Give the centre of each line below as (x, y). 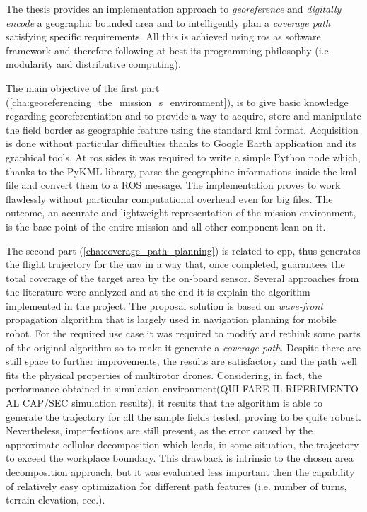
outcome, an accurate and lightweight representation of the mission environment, (181, 213)
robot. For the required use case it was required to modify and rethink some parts (183, 333)
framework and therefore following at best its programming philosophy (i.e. (169, 50)
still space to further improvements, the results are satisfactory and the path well (181, 361)
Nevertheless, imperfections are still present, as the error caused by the (159, 430)
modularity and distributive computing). (93, 64)
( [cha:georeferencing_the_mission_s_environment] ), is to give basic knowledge (177, 101)
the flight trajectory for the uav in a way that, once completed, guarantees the (175, 264)
